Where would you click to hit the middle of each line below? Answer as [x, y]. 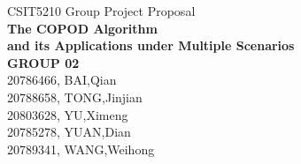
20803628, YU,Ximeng [68, 114]
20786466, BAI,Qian [62, 80]
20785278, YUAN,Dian [69, 132]
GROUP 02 [43, 62]
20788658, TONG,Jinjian [75, 97]
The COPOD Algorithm [82, 28]
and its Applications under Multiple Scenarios [151, 45]
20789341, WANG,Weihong [81, 149]
